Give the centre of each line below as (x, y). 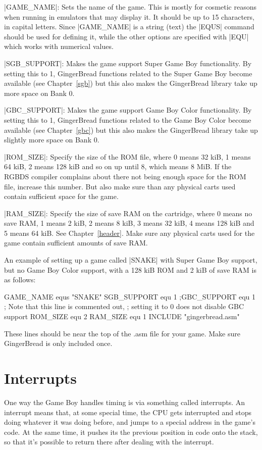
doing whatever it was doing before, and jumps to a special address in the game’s (130, 422)
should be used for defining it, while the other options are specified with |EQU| (126, 36)
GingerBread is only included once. (58, 343)
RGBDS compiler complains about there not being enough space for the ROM (125, 176)
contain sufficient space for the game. (61, 196)
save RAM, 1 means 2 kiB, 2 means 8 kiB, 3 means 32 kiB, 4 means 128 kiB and (129, 223)
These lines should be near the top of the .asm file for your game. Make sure (122, 333)
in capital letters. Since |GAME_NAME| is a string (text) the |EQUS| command (129, 27)
